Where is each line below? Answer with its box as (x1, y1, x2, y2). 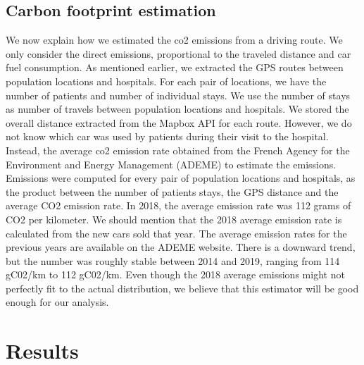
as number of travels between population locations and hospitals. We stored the (6, 101, 349, 116)
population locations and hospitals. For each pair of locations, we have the (6, 73, 327, 88)
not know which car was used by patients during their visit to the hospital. (6, 129, 329, 144)
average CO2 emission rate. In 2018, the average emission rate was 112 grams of (6, 198, 351, 213)
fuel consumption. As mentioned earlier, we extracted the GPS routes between (6, 60, 344, 75)
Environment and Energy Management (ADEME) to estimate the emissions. (6, 156, 337, 171)
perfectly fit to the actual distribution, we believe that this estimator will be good (6, 280, 359, 295)
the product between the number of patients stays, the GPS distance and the (6, 184, 339, 199)
